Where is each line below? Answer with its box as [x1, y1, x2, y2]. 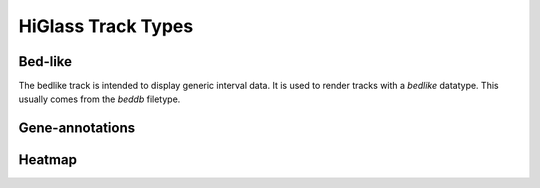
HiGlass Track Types [18, 15, 194, 37]
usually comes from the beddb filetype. [18, 93, 181, 105]
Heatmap [18, 151, 77, 169]
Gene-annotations [18, 120, 135, 137]
